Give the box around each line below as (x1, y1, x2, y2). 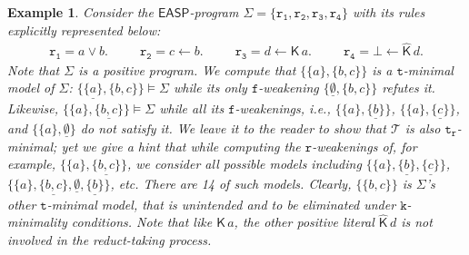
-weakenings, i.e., (234, 98, 331, 117)
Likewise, (7, 98, 59, 117)
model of (7, 78, 55, 97)
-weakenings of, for (312, 136, 417, 155)
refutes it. (382, 78, 435, 97)
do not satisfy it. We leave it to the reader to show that (80, 118, 386, 137)
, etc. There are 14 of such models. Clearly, (110, 174, 352, 193)
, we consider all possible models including (126, 154, 362, 173)
